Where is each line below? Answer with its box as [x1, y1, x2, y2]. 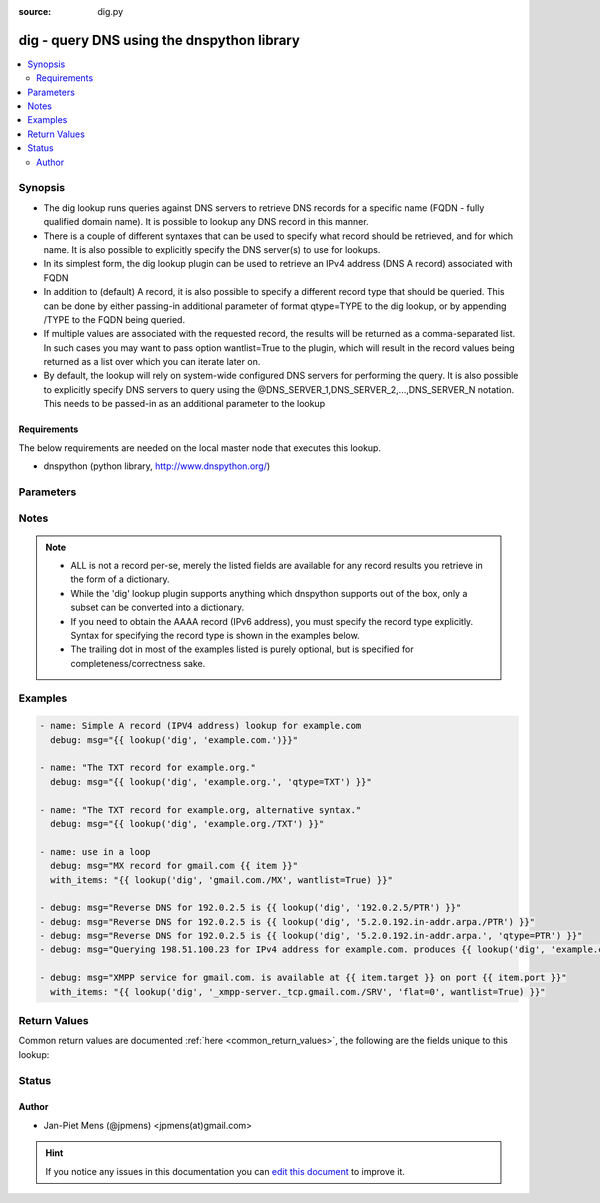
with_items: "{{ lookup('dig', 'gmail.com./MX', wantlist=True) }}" [50, 874, 394, 885]
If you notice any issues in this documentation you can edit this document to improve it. [45, 1165, 405, 1177]
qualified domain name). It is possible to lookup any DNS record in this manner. [43, 216, 369, 228]
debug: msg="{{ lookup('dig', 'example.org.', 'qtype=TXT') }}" [50, 776, 372, 787]
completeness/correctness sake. [70, 657, 206, 669]
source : [18, 6, 52, 17]
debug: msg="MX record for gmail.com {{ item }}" [50, 860, 299, 872]
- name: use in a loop [39, 846, 151, 857]
